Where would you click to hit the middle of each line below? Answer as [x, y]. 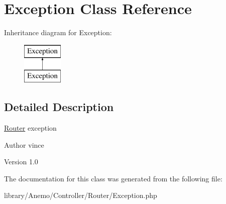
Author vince [24, 144]
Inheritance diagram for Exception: [58, 32]
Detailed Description [59, 107]
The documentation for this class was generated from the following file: [113, 178]
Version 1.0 [21, 162]
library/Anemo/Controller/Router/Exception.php [81, 195]
